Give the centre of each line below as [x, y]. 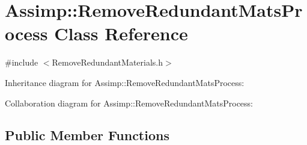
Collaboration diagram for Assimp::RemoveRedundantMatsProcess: [129, 103]
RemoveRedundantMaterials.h [108, 62]
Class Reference [121, 33]
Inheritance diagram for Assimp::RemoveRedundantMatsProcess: [125, 82]
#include [22, 62]
